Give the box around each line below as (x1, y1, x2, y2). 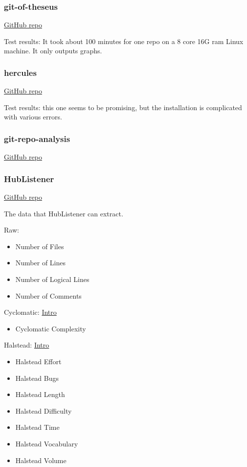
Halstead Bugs (15, 373, 59, 383)
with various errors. (4, 112, 62, 122)
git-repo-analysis (4, 132, 70, 144)
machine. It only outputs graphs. (4, 46, 102, 56)
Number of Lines (15, 257, 66, 268)
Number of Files (15, 241, 64, 251)
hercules (4, 66, 37, 78)
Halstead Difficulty (15, 405, 72, 416)
